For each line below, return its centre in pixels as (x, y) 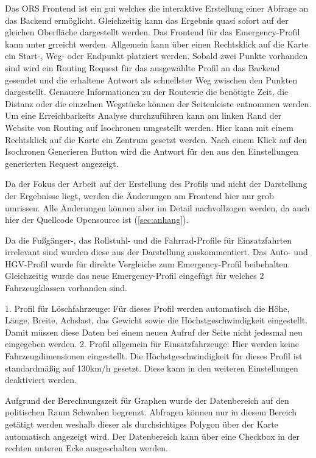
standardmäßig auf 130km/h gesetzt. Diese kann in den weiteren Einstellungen (152, 368)
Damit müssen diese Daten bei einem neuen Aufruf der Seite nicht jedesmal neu (154, 332)
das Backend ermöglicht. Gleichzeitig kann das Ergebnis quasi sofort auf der (147, 20)
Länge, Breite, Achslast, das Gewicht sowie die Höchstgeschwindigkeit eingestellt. (156, 320)
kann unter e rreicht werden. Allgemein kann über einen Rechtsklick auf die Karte (157, 44)
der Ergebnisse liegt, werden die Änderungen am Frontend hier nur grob (139, 195)
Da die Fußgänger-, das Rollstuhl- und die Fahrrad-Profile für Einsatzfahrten (149, 240)
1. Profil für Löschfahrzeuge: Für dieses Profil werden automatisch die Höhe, (147, 308)
